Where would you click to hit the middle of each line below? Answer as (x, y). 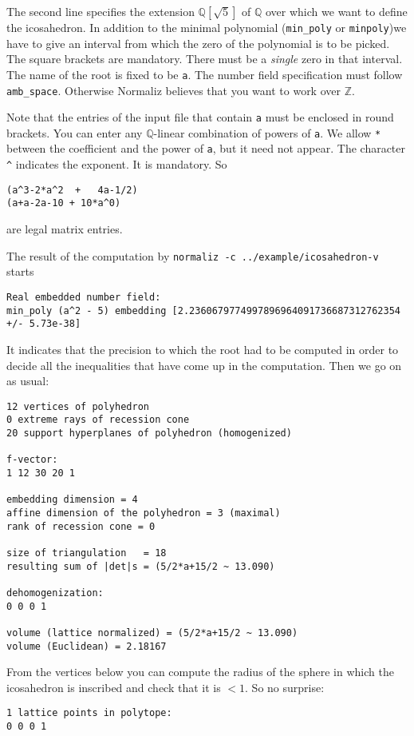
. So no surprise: (285, 687)
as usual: (28, 381)
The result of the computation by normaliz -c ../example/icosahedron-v (193, 255)
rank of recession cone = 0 (81, 526)
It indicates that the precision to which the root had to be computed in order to (203, 349)
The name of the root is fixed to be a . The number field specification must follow (205, 74)
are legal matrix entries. (65, 229)
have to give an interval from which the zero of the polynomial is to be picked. (198, 43)
